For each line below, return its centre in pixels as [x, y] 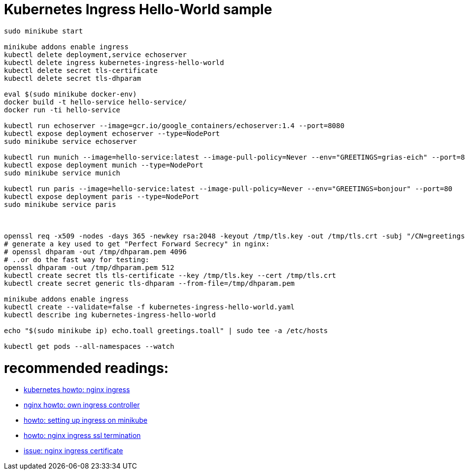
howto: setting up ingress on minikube [86, 420]
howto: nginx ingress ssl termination [82, 436]
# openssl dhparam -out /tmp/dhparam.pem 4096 [95, 252]
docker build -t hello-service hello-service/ [95, 102]
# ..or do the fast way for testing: [77, 259]
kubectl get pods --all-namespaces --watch [89, 346]
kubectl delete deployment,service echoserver [95, 54]
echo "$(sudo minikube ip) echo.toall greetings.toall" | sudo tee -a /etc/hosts [166, 330]
